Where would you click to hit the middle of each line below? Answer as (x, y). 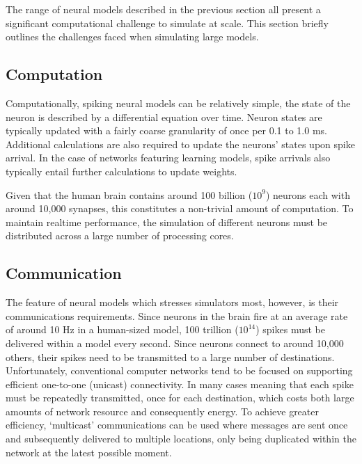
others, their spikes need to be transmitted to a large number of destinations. (170, 357)
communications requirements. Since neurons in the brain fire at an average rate (177, 315)
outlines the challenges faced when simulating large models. (132, 37)
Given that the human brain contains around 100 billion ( (129, 194)
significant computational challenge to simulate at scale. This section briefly (167, 23)
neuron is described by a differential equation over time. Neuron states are (164, 117)
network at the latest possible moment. (89, 452)
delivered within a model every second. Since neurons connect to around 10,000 (175, 343)
